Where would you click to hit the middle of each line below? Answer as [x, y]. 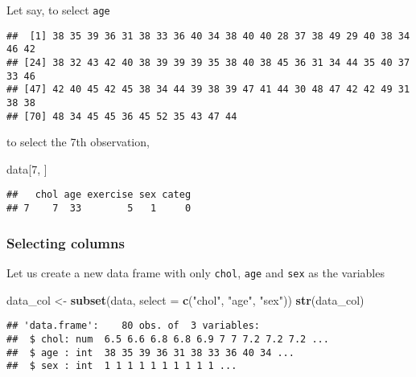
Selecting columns [66, 242]
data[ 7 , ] [27, 168]
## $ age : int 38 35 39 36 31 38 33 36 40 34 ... [150, 352]
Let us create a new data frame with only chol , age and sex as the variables [196, 272]
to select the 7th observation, [78, 142]
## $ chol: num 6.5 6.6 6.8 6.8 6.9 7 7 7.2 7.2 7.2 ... [168, 339]
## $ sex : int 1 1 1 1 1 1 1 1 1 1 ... [122, 366]
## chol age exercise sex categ [99, 195]
